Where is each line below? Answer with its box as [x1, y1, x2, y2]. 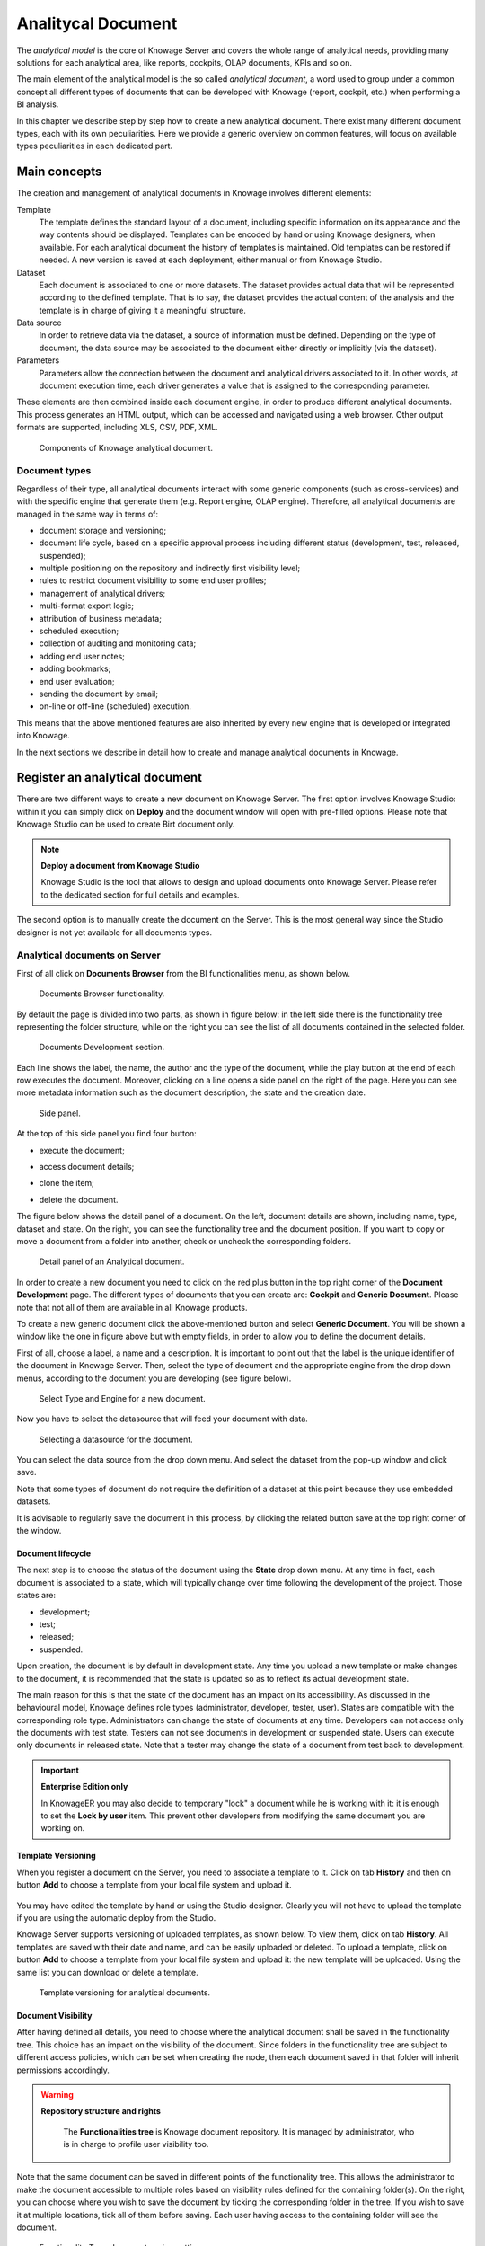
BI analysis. [16, 99, 59, 110]
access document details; [39, 1162, 135, 1172]
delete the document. [39, 1194, 119, 1205]
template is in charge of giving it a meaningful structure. [39, 305, 247, 315]
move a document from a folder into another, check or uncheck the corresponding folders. [16, 1235, 352, 1246]
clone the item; [39, 1178, 94, 1189]
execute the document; [39, 1145, 125, 1155]
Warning [40, 2089, 74, 2100]
